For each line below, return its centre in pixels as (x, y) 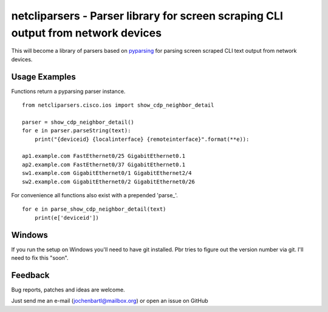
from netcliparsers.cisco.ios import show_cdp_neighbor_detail (118, 105)
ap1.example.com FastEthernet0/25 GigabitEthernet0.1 (104, 156)
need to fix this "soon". (40, 258)
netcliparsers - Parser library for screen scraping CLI (147, 16)
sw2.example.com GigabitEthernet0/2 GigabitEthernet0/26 (109, 181)
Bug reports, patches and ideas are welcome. (68, 290)
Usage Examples (43, 77)
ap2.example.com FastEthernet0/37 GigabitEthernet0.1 (104, 164)
